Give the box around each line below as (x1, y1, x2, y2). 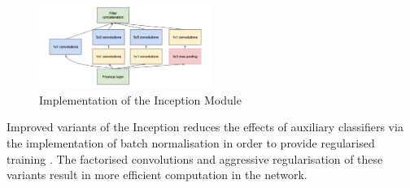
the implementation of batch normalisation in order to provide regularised (7, 135, 375, 152)
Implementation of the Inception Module (39, 91, 242, 108)
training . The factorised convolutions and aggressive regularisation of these (7, 150, 383, 167)
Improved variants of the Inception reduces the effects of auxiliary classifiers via (7, 118, 403, 135)
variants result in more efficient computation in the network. (7, 166, 307, 183)
